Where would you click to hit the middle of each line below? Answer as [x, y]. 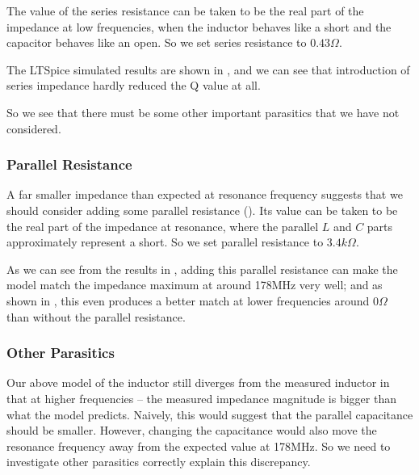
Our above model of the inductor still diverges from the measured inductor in [198, 383]
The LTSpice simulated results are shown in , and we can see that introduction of [208, 69]
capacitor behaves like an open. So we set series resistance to [157, 42]
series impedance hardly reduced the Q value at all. [134, 85]
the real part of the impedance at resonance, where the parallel [163, 226]
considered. [34, 128]
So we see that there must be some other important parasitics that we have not [203, 112]
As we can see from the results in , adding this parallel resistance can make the [202, 269]
